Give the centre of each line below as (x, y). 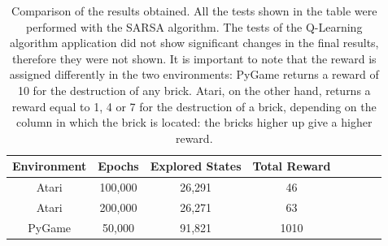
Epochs (118, 166)
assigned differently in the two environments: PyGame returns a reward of (194, 74)
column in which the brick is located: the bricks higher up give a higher (194, 122)
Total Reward (292, 166)
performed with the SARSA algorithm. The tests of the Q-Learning (194, 26)
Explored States (196, 166)
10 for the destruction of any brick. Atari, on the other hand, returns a (194, 90)
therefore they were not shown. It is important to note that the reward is (194, 58)
